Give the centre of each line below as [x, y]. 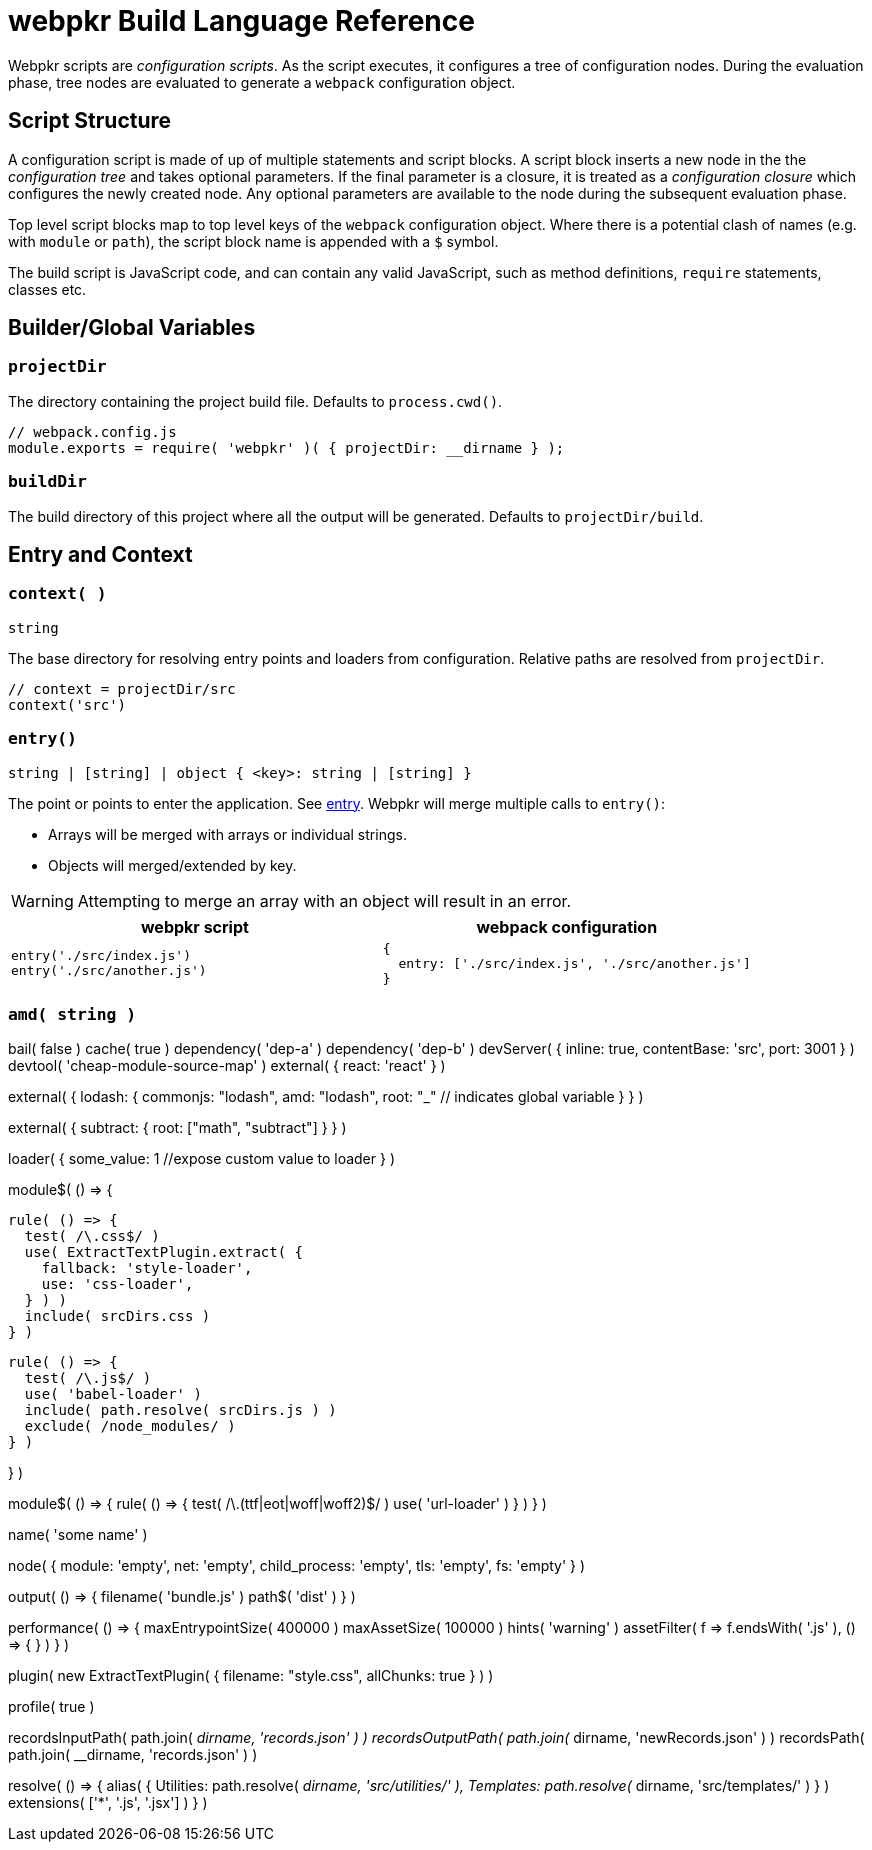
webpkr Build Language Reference [241, 21]
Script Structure [90, 121]
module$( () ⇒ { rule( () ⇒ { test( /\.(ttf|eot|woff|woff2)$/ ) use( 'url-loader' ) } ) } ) [277, 1504]
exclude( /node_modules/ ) [130, 1426]
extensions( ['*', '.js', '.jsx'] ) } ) [108, 1803]
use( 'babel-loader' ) [113, 1394]
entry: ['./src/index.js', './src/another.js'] [574, 963]
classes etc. [47, 289]
